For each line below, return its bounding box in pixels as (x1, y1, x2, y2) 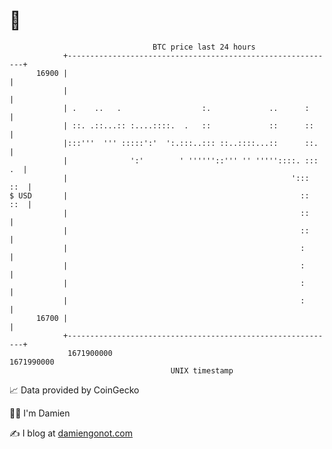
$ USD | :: (9, 190, 310, 201)
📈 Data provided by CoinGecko (9, 384, 140, 396)
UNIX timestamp (170, 365, 234, 376)
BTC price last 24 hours (152, 42, 256, 52)
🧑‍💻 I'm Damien (9, 407, 71, 419)
